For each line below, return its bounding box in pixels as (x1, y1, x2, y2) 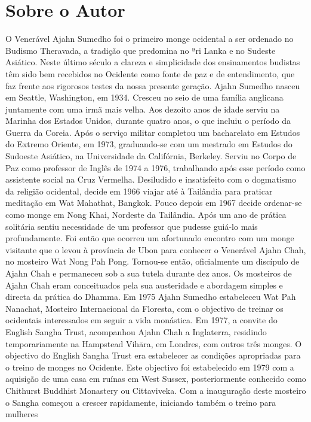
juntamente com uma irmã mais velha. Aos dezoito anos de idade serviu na (5, 102, 280, 115)
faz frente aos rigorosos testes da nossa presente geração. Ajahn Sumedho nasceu (5, 79, 300, 92)
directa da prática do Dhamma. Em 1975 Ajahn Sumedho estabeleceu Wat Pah (5, 290, 296, 303)
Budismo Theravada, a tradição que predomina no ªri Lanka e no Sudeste (5, 44, 276, 56)
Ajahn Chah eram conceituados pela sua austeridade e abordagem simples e (5, 278, 283, 291)
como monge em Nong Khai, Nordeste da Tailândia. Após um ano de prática (5, 208, 287, 221)
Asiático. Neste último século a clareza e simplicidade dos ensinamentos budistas (5, 56, 300, 68)
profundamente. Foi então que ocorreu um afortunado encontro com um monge (5, 232, 294, 244)
